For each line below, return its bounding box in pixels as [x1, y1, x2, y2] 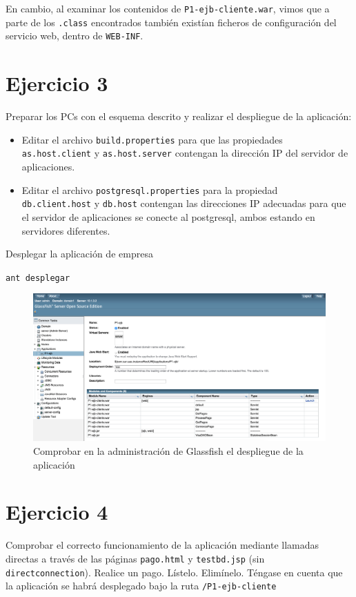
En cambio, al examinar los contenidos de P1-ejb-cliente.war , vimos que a [6, 1, 330, 15]
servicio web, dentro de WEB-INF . [6, 28, 144, 43]
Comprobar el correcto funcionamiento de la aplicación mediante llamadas [6, 538, 319, 552]
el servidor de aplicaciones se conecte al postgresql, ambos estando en [21, 209, 315, 224]
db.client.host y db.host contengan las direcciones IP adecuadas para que [21, 196, 346, 211]
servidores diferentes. [21, 223, 110, 237]
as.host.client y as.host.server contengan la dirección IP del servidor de [21, 146, 348, 160]
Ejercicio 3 [6, 69, 108, 97]
